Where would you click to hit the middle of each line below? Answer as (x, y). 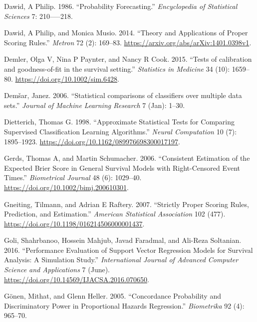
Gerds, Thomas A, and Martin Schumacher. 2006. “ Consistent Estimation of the (127, 158)
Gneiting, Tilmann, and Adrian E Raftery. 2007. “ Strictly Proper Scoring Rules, (127, 204)
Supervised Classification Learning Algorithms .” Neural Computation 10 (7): (121, 131)
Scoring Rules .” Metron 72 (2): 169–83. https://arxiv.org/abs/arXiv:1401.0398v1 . (128, 42)
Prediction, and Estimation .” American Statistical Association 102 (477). (115, 214)
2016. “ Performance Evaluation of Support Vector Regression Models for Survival (128, 250)
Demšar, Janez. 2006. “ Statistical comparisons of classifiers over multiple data (123, 95)
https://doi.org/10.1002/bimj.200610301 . (66, 187)
